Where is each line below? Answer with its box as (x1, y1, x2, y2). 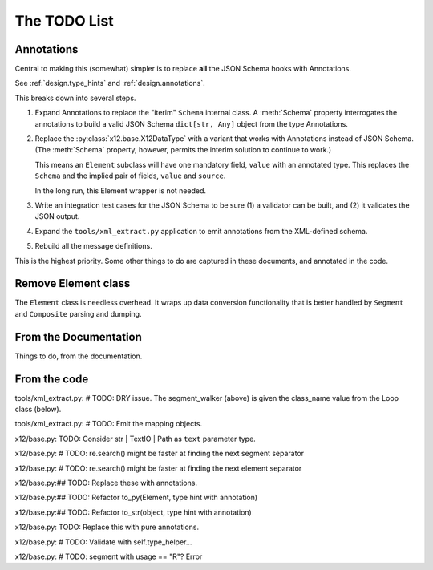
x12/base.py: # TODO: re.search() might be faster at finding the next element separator (14, 463, 302, 473)
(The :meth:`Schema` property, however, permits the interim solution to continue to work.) (34, 145, 332, 155)
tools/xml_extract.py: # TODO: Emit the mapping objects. (14, 419, 203, 429)
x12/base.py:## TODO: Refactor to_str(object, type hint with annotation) (14, 507, 252, 517)
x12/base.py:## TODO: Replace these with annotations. (14, 478, 198, 487)
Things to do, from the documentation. (14, 351, 143, 361)
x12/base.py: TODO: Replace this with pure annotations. (14, 522, 200, 532)
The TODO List (14, 12, 114, 30)
